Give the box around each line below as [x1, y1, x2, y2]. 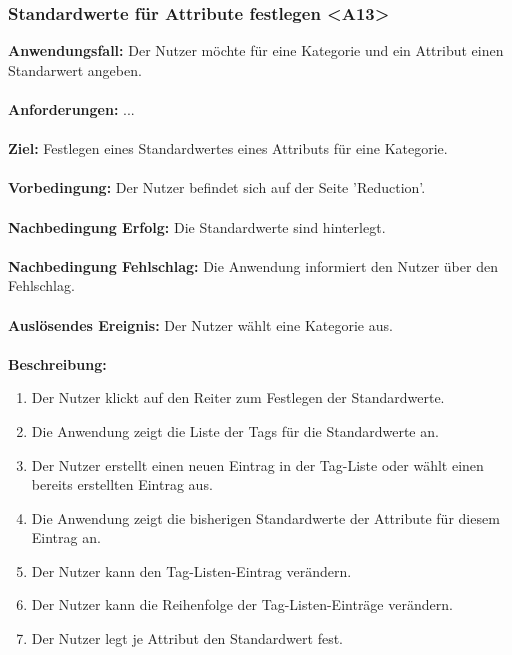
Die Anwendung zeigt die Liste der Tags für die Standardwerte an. [31, 420, 439, 441]
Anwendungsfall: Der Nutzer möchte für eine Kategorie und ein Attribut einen [8, 40, 504, 61]
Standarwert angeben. [8, 59, 142, 80]
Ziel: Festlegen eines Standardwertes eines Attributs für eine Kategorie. [8, 138, 448, 159]
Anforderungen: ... [8, 99, 135, 119]
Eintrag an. [31, 527, 101, 548]
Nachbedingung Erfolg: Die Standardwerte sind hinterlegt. [8, 216, 386, 237]
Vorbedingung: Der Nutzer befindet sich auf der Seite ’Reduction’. [8, 177, 426, 198]
